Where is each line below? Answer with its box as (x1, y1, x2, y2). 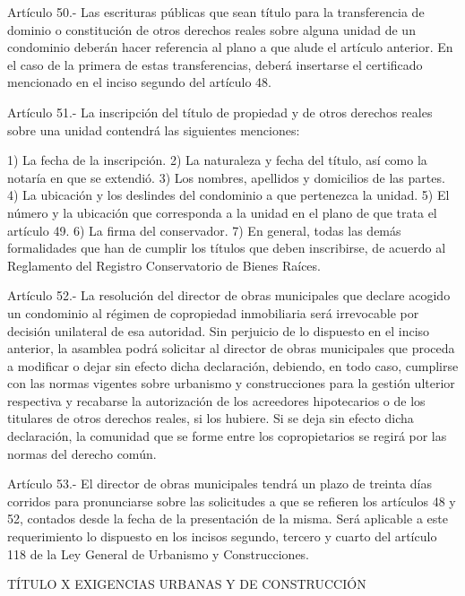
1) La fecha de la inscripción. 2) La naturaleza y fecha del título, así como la (7, 151, 427, 169)
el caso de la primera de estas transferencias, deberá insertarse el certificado (7, 55, 423, 73)
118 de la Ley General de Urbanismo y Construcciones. (7, 544, 310, 563)
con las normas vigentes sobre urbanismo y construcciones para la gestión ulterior (7, 374, 455, 393)
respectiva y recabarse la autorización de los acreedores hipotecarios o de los (7, 391, 426, 410)
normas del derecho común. (7, 444, 157, 462)
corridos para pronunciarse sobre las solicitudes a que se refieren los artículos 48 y (7, 491, 456, 510)
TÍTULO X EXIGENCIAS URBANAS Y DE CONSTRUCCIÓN (7, 574, 366, 593)
